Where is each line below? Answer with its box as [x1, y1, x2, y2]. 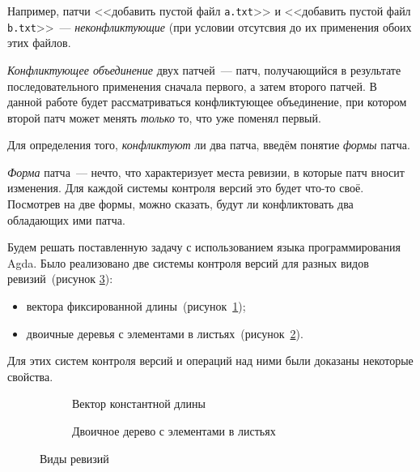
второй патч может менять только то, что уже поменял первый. [7, 109, 321, 126]
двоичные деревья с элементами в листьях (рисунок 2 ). [26, 324, 303, 341]
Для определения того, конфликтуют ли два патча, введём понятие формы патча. [7, 136, 410, 153]
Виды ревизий [40, 449, 109, 466]
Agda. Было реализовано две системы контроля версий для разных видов [7, 254, 369, 271]
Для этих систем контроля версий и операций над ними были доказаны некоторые [7, 352, 414, 369]
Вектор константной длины [72, 395, 206, 412]
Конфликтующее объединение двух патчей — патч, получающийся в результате [7, 61, 401, 78]
